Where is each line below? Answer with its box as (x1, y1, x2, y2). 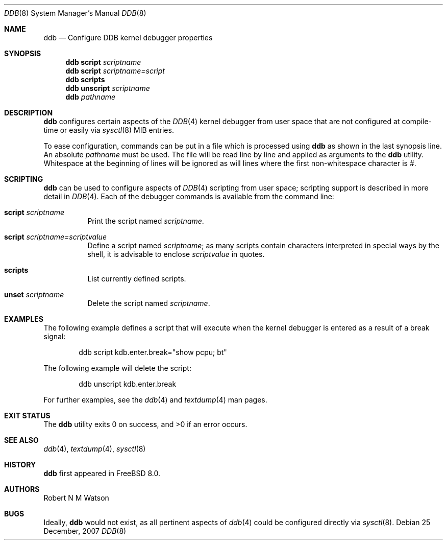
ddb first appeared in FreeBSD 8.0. (43, 469, 160, 478)
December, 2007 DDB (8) (43, 527, 127, 535)
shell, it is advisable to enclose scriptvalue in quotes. (87, 250, 265, 258)
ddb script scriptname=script (65, 66, 165, 75)
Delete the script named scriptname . (87, 299, 210, 308)
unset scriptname (4, 290, 64, 299)
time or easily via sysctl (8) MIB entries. (43, 126, 174, 134)
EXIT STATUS (4, 411, 51, 420)
